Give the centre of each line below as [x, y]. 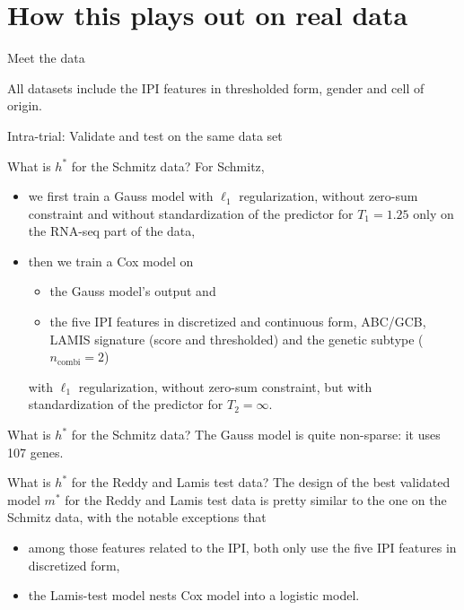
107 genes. [35, 452]
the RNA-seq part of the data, [112, 231]
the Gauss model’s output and [133, 291]
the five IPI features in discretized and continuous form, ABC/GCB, [238, 322]
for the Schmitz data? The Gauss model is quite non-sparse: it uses [256, 435]
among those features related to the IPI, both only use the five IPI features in [242, 547]
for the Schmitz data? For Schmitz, [168, 166]
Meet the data [46, 58]
